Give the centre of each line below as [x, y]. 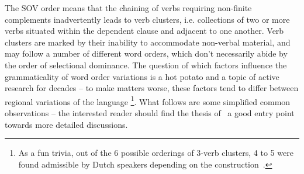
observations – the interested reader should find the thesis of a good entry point [150, 113]
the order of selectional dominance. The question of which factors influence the [146, 65]
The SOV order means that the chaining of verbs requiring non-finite [128, 8]
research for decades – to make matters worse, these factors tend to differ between [152, 88]
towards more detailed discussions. [66, 124]
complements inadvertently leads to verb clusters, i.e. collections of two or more [147, 19]
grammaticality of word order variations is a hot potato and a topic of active [142, 76]
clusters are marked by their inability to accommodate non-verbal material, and [148, 42]
